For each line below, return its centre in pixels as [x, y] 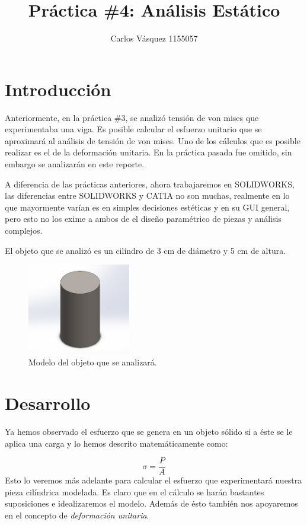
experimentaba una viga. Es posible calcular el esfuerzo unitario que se [133, 129]
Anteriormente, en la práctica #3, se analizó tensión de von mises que [132, 117]
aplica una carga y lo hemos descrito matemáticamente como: [116, 443]
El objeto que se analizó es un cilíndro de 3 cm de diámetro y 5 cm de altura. [145, 250]
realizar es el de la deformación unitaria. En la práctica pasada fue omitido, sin [148, 152]
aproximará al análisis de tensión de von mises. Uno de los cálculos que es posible [153, 140]
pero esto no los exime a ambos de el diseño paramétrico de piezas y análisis [143, 219]
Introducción [58, 89]
